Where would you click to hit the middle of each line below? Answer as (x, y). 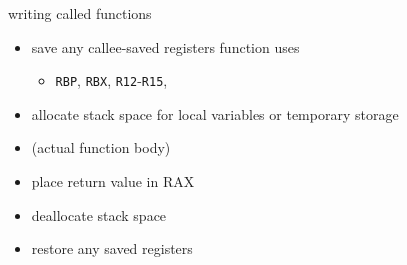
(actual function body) (101, 147)
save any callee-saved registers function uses (165, 46)
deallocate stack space (99, 214)
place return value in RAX (113, 181)
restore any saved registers (112, 248)
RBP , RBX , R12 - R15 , (111, 80)
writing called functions (80, 13)
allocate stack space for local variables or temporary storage (215, 113)
